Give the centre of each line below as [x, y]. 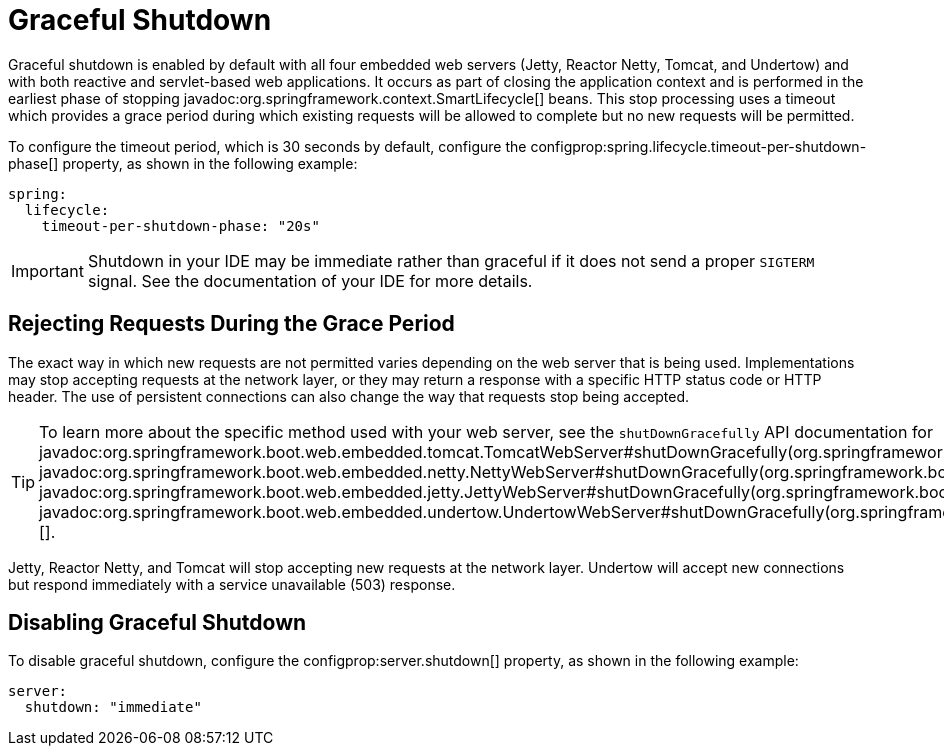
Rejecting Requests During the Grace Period [231, 324]
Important [47, 270]
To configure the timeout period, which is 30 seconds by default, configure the [267, 146]
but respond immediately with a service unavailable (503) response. [232, 584]
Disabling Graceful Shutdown [157, 623]
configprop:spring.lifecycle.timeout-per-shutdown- [698, 146]
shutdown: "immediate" [113, 707]
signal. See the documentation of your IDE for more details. [310, 280]
